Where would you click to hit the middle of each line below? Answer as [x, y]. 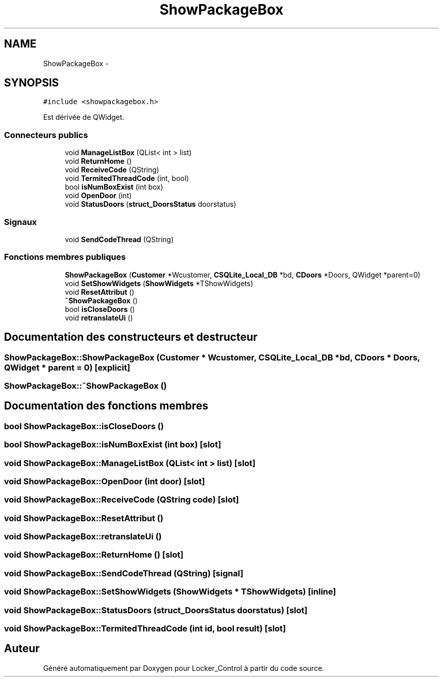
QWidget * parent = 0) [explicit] [67, 367]
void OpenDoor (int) [98, 196]
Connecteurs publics [46, 135]
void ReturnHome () [98, 161]
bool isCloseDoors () [100, 309]
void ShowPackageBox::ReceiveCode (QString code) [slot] [122, 500]
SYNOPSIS [32, 83]
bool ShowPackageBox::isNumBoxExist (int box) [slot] [113, 445]
